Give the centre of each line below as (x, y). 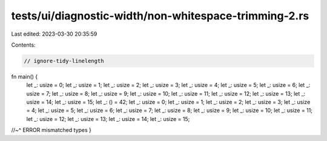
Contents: (23, 45)
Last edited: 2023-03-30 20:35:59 (54, 34)
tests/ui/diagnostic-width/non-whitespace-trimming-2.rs (160, 16)
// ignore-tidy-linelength (64, 61)
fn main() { (25, 76)
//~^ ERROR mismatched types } (51, 130)
